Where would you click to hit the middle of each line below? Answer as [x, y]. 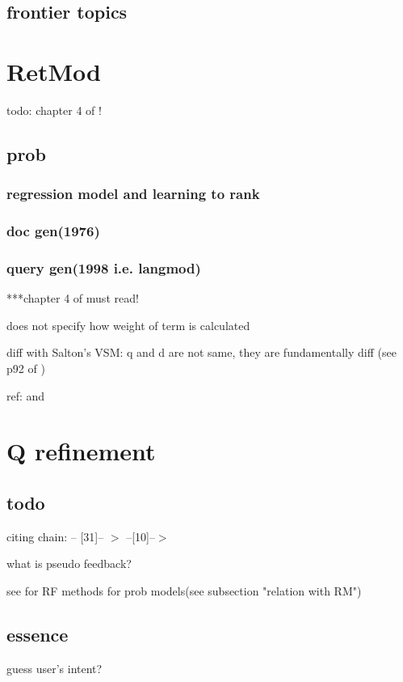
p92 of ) [26, 368]
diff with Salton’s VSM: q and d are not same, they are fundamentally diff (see [201, 352]
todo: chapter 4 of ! [54, 110]
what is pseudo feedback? [69, 563]
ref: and [26, 395]
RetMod [54, 71]
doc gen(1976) [53, 231]
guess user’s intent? [55, 668]
